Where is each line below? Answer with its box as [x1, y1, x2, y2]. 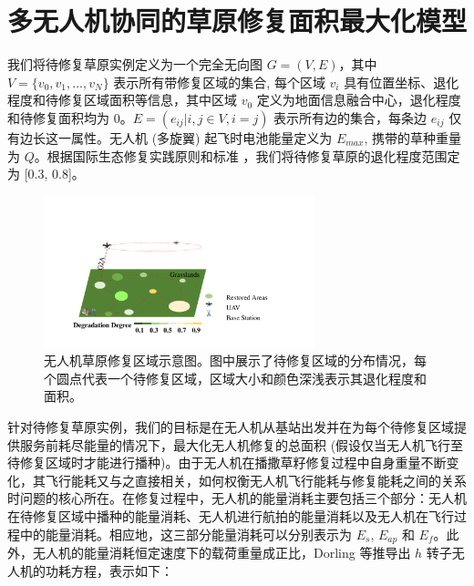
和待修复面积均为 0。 [7, 108, 133, 127]
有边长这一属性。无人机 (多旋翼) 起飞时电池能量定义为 [7, 128, 333, 147]
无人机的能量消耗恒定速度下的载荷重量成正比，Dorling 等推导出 [32, 543, 411, 562]
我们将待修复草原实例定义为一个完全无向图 [7, 55, 263, 74]
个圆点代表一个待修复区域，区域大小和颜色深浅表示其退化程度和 [44, 368, 427, 387]
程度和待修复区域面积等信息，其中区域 [7, 90, 237, 109]
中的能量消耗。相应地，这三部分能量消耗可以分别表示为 [19, 524, 352, 543]
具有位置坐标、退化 [344, 72, 459, 91]
